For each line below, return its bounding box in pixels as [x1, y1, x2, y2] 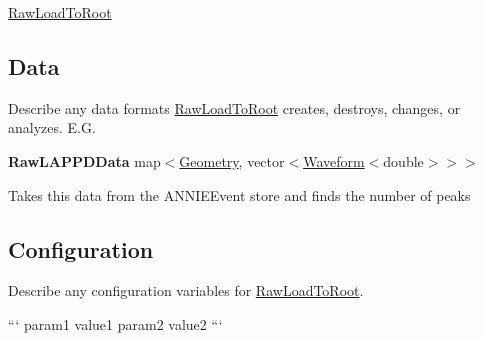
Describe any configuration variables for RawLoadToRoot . [8, 280, 364, 301]
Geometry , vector [179, 150, 285, 171]
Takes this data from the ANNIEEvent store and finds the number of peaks [8, 184, 471, 205]
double [383, 150, 424, 171]
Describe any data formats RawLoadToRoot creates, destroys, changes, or [8, 97, 461, 118]
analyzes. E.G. [8, 117, 96, 138]
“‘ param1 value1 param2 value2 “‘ [8, 313, 223, 334]
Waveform [303, 150, 365, 171]
